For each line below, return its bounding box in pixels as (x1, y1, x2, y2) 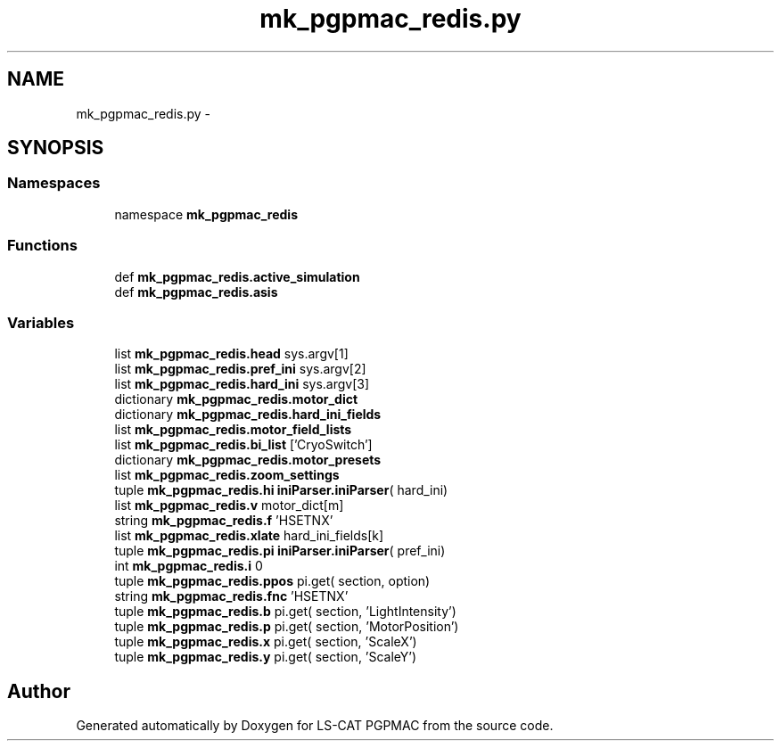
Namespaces (7, 174, 101, 193)
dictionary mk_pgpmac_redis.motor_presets (114, 452, 382, 468)
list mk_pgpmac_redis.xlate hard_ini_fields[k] (114, 528, 384, 544)
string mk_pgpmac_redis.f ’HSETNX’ (114, 513, 333, 529)
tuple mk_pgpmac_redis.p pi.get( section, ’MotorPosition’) (114, 619, 459, 635)
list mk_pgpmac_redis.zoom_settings (114, 467, 340, 483)
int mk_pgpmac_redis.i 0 (114, 558, 263, 574)
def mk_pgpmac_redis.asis (114, 284, 278, 300)
